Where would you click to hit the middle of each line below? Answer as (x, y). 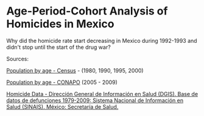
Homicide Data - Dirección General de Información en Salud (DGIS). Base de (102, 94)
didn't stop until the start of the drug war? (58, 47)
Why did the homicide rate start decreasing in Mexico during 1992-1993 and (102, 40)
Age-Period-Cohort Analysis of (87, 11)
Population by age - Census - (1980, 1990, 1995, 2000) (75, 70)
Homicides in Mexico (60, 24)
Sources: (18, 59)
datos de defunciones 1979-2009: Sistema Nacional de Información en (95, 100)
